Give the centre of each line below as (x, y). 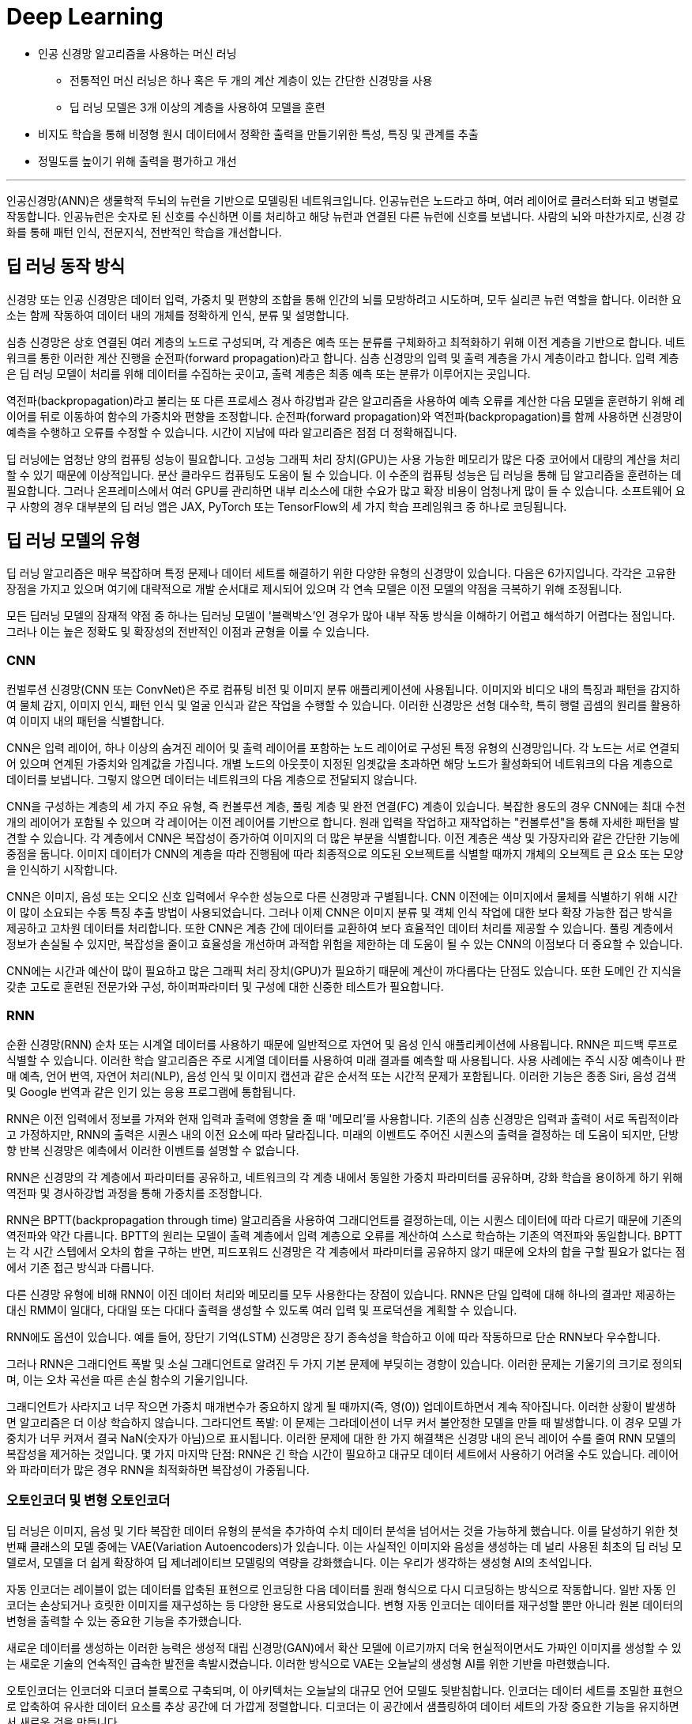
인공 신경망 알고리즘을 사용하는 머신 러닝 (137, 53)
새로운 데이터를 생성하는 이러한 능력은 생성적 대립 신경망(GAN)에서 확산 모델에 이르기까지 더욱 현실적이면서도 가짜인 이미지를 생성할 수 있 (344, 1647)
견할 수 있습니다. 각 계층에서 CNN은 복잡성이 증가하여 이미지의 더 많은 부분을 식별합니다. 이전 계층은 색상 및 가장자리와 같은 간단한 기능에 (343, 838)
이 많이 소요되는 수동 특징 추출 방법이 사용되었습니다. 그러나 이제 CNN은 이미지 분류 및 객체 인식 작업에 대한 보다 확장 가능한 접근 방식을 (340, 913)
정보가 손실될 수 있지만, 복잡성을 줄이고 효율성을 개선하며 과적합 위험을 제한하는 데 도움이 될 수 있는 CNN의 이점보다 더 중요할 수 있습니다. (345, 944)
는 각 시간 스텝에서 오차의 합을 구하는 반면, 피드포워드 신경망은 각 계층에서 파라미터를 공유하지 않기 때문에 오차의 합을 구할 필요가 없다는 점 (346, 1251)
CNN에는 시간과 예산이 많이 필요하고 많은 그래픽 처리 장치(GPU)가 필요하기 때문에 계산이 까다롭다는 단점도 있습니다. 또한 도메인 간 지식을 (344, 971)
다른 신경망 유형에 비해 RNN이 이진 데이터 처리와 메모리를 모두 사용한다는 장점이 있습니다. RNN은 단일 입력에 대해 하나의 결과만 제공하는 (341, 1294)
